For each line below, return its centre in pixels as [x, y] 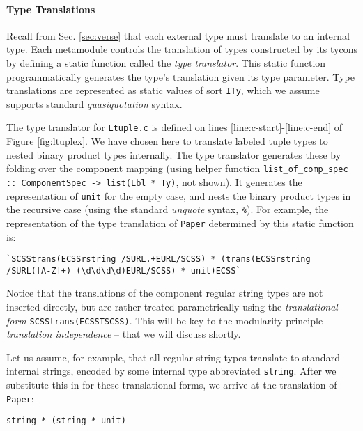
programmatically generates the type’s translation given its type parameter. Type [180, 76]
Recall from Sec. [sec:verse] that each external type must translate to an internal [178, 35]
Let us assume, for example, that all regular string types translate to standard [173, 357]
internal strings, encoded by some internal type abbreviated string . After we [171, 371]
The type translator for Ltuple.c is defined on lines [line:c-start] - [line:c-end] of [175, 127]
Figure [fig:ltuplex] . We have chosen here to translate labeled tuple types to [167, 141]
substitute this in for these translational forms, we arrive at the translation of [172, 385]
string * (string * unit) [66, 421]
